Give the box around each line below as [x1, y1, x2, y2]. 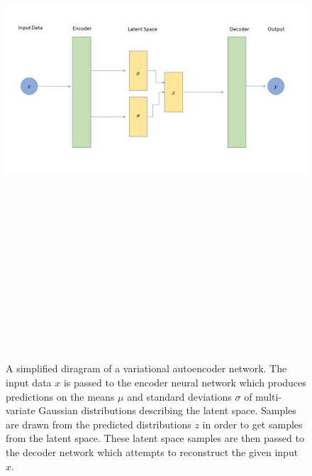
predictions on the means [6, 389, 115, 404]
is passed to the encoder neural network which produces [63, 375, 306, 390]
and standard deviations [127, 389, 232, 404]
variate [6, 403, 35, 418]
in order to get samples [202, 416, 303, 431]
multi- [255, 389, 282, 404]
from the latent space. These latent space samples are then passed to [6, 431, 304, 445]
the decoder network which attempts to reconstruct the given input [6, 445, 299, 460]
